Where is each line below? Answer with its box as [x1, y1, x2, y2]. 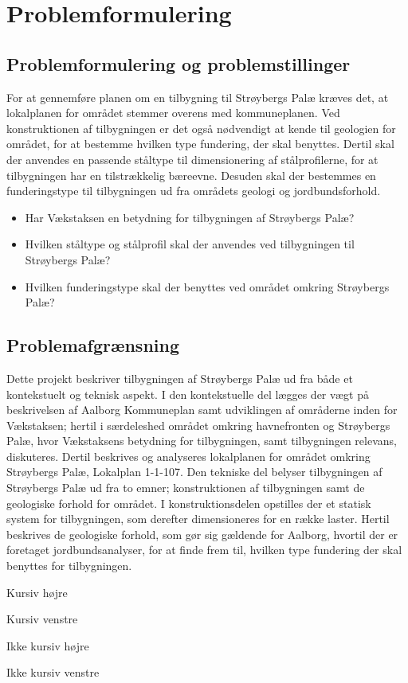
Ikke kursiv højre [6, 637, 89, 654]
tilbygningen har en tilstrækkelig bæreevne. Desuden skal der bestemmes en [6, 166, 376, 183]
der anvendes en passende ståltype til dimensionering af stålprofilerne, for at [6, 150, 379, 167]
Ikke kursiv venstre [6, 664, 100, 681]
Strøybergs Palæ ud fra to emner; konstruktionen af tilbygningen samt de [6, 479, 365, 496]
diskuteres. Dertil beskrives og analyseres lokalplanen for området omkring [6, 447, 371, 464]
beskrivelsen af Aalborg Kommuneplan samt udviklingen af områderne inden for [6, 401, 398, 418]
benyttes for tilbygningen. [6, 557, 132, 574]
